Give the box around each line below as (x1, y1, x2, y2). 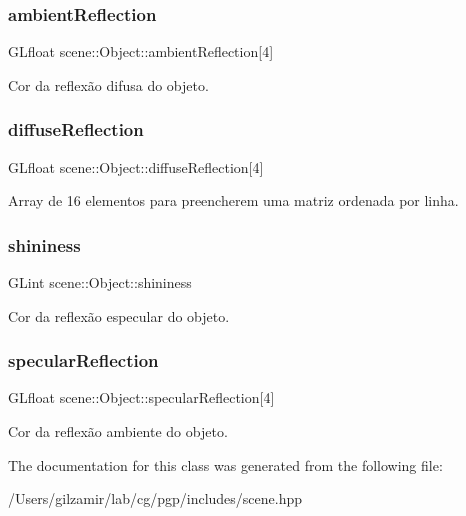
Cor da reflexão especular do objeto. (8, 305, 230, 326)
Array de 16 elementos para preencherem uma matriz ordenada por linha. (8, 190, 459, 211)
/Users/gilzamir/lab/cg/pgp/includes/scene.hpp (8, 488, 303, 509)
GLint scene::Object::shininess (8, 272, 192, 293)
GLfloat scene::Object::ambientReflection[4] (8, 41, 274, 62)
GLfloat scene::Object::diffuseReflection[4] (8, 156, 264, 177)
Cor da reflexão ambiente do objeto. (8, 421, 228, 442)
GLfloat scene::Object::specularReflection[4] (8, 387, 275, 408)
